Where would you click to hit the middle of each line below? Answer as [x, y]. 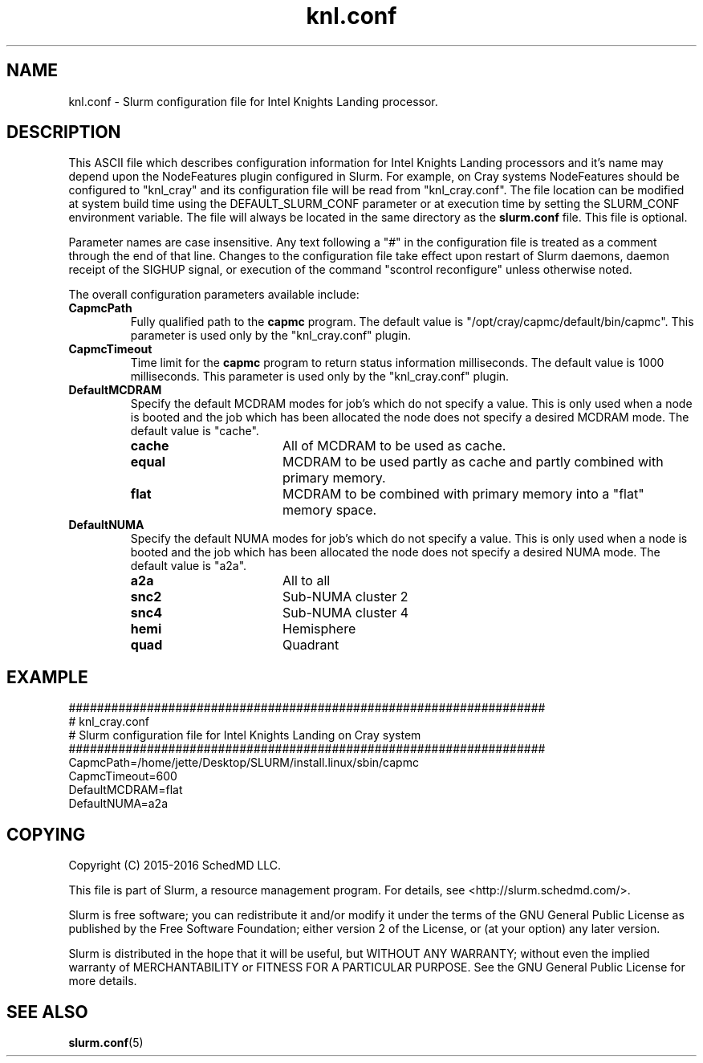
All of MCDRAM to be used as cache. [394, 446]
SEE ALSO [47, 1012]
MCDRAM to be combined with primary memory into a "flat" [463, 494]
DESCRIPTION [64, 132]
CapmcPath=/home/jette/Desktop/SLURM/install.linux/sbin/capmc [244, 763]
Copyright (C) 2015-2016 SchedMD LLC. [175, 865]
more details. [103, 981]
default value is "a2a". [189, 566]
